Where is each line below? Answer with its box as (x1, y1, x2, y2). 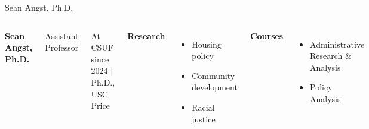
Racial (192, 100, 215, 113)
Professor (45, 41, 79, 54)
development (192, 81, 238, 93)
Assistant (45, 29, 79, 42)
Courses (250, 29, 284, 42)
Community (192, 69, 235, 81)
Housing (192, 37, 222, 50)
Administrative (310, 37, 365, 50)
